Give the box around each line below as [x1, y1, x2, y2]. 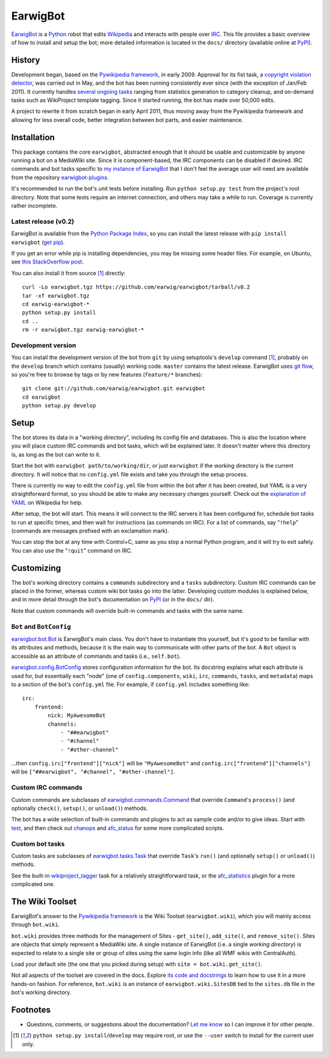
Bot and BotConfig [11, 622, 71, 631]
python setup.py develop [22, 402, 96, 409]
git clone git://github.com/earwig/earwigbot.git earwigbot [22, 385, 205, 392]
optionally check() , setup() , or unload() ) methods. [11, 805, 148, 812]
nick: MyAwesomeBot [48, 712, 106, 719]
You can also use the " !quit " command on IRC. [11, 546, 133, 554]
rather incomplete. [11, 202, 58, 210]
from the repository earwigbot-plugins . [11, 174, 109, 181]
